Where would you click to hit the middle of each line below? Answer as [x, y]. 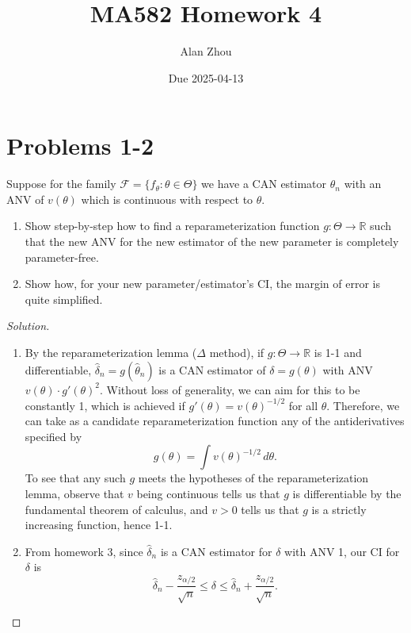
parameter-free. [62, 257]
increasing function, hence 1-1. [99, 525]
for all [303, 405]
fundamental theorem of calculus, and [116, 509]
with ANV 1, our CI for [342, 551]
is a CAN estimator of [212, 369]
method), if [237, 352]
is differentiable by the [347, 494]
